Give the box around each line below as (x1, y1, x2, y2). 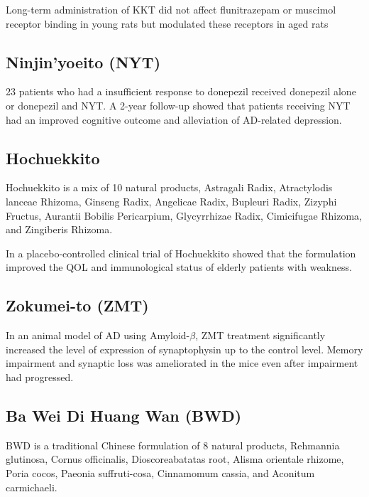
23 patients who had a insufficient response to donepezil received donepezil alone (6, 84, 356, 99)
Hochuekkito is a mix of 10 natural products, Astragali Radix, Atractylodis (6, 180, 333, 195)
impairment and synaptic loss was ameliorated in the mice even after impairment (6, 356, 358, 370)
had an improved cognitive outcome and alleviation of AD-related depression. (6, 112, 342, 127)
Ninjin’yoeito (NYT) (6, 50, 161, 73)
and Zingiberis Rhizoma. (6, 222, 113, 237)
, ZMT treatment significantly (195, 328, 326, 343)
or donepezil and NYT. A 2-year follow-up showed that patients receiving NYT (6, 97, 351, 112)
